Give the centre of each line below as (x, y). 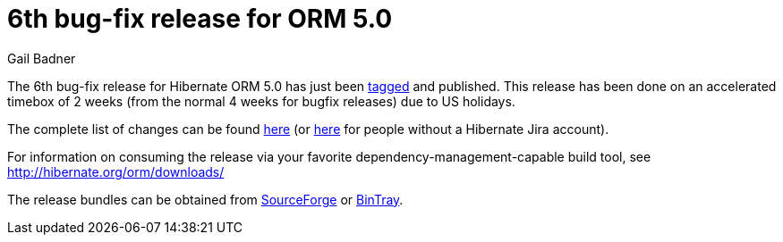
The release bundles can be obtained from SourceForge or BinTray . (205, 199)
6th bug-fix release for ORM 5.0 (200, 19)
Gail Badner (42, 58)
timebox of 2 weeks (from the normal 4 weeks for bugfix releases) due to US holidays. (261, 101)
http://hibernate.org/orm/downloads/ (116, 171)
